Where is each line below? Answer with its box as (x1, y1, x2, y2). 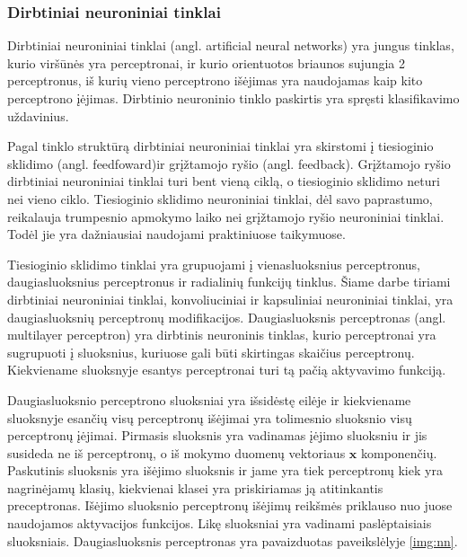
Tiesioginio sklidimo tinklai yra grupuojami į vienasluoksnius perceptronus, (7, 254, 420, 273)
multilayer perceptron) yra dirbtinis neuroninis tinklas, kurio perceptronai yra (7, 325, 436, 344)
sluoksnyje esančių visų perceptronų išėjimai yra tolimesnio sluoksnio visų (7, 408, 412, 427)
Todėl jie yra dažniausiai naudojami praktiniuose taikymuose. (7, 225, 346, 243)
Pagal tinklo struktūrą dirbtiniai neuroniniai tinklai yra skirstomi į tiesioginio (7, 137, 434, 155)
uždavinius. (7, 106, 69, 125)
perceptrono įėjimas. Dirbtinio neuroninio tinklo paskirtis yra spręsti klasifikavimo (7, 89, 460, 107)
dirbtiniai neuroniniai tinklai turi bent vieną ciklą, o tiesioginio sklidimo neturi (7, 172, 440, 190)
